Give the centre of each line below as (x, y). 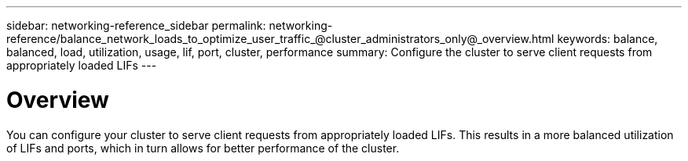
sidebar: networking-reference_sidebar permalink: (136, 25)
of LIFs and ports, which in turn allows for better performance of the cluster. (203, 148)
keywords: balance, (607, 39)
